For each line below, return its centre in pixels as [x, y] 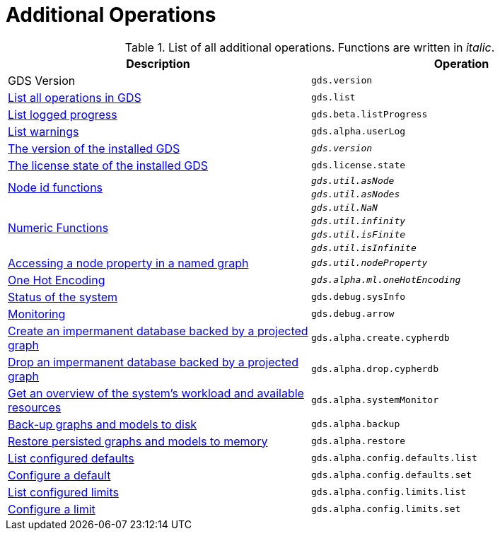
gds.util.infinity [359, 221]
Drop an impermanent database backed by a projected [153, 362]
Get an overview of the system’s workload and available [156, 393]
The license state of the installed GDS [108, 165]
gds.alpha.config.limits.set [386, 509]
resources [35, 407]
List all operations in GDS [75, 97]
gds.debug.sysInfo [359, 297]
